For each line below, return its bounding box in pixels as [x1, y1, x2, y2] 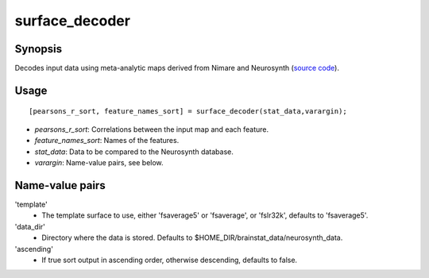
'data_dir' [14, 222, 45, 231]
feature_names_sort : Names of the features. [34, 136, 180, 145]
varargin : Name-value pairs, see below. [34, 158, 164, 168]
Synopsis [14, 42, 63, 56]
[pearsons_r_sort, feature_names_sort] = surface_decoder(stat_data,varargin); [29, 107, 347, 116]
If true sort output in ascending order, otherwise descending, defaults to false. [41, 255, 298, 264]
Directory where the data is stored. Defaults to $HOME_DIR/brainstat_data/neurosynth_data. [41, 233, 343, 242]
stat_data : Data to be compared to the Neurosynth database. [34, 147, 234, 156]
